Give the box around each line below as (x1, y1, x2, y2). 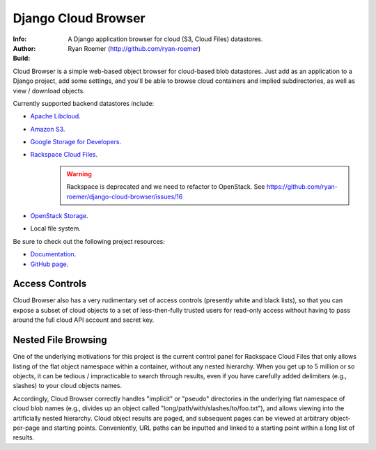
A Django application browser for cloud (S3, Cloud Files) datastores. (68, 35, 264, 43)
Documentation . (30, 250, 77, 258)
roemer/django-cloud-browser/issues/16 (66, 192, 183, 201)
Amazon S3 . (30, 125, 65, 133)
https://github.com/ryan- (266, 183, 338, 191)
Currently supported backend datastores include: (13, 99, 155, 107)
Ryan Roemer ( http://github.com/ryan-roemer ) (68, 44, 201, 52)
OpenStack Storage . (30, 212, 88, 220)
